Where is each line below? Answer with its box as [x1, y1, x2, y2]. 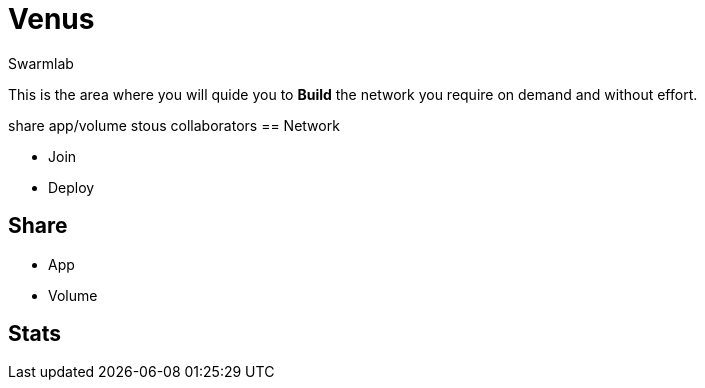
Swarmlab [8, 54, 74, 72]
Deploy [48, 178, 95, 196]
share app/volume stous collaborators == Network [8, 116, 340, 134]
